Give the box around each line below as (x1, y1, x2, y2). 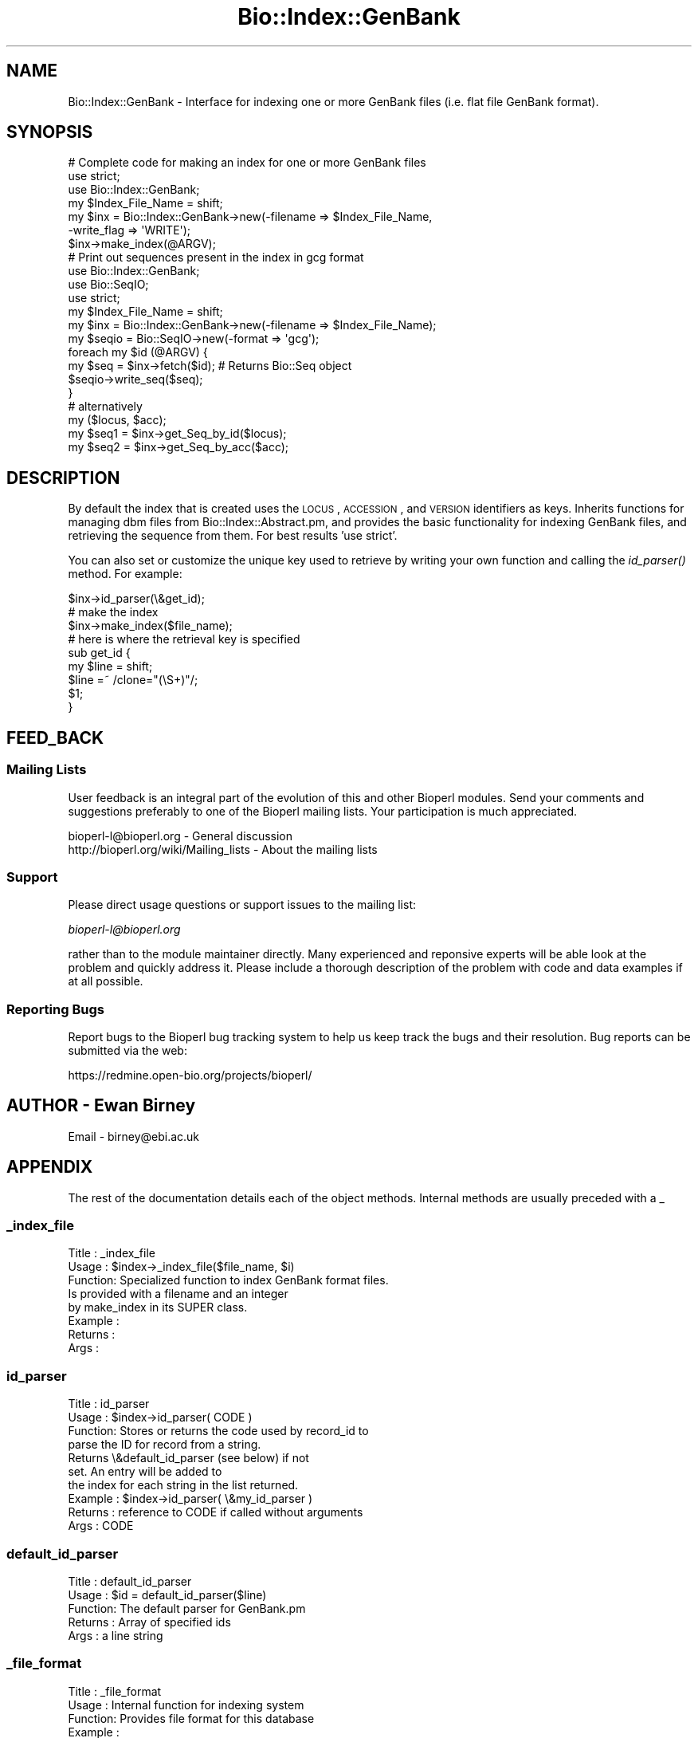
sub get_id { (68, 646, 131, 660)
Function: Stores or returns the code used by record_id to (68, 1424, 369, 1438)
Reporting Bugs (6, 1001, 104, 1017)
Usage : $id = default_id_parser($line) (68, 1587, 267, 1602)
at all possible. (68, 974, 143, 989)
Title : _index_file (68, 1246, 155, 1260)
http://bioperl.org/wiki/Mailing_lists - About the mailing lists (68, 842, 378, 856)
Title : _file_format (68, 1684, 162, 1698)
